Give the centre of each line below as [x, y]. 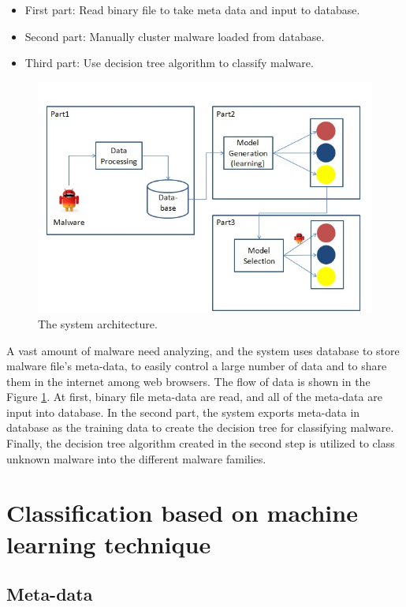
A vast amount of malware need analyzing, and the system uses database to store [203, 350]
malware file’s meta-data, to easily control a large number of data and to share [197, 366]
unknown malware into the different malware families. [136, 458]
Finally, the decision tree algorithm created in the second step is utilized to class [201, 443]
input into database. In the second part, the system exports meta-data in [183, 412]
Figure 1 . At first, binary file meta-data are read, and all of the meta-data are [194, 397]
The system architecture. [98, 323]
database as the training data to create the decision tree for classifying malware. [200, 427]
